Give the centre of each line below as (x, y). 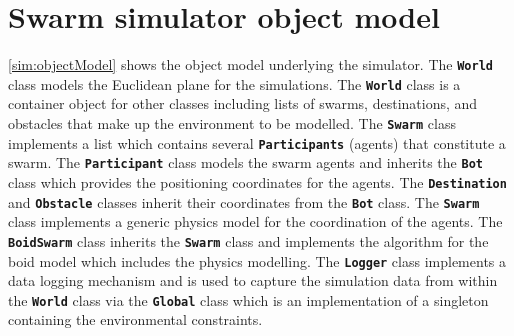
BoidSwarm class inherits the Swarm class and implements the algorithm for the (248, 240)
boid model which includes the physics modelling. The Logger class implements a (257, 260)
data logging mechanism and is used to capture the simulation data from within (253, 280)
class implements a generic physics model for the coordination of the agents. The (255, 221)
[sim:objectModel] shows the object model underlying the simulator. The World (250, 64)
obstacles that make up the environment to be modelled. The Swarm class (232, 123)
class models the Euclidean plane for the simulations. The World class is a (234, 83)
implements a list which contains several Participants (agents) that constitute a (257, 142)
